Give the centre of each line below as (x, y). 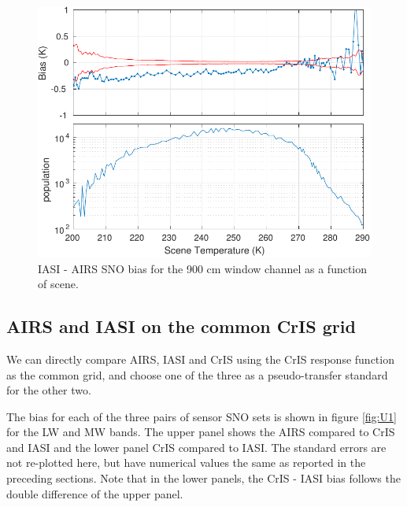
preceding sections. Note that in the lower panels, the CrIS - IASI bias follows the (203, 478)
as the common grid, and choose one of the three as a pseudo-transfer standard (197, 374)
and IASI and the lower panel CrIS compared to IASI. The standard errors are (196, 447)
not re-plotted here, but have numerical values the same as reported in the (186, 463)
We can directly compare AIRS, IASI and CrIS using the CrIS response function (200, 359)
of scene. (58, 284)
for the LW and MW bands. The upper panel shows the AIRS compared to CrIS (201, 432)
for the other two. (49, 390)
